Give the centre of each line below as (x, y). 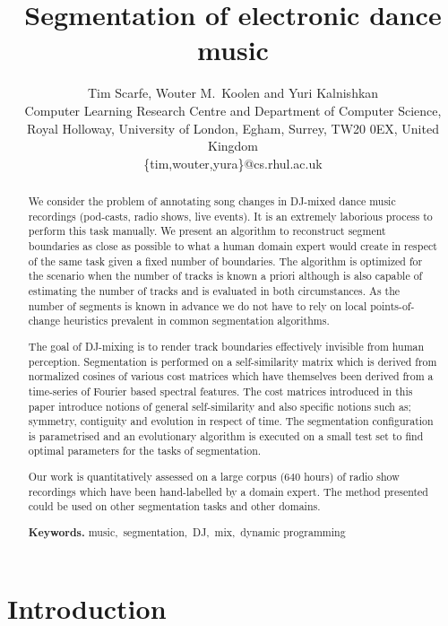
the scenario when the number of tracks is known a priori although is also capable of (225, 276)
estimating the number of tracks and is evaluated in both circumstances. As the (214, 291)
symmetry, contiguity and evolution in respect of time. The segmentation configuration (231, 421)
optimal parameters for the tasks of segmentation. (145, 451)
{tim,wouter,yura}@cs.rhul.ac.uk (233, 163)
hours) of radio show (352, 477)
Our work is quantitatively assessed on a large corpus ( (156, 477)
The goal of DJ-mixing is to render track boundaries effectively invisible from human (226, 346)
